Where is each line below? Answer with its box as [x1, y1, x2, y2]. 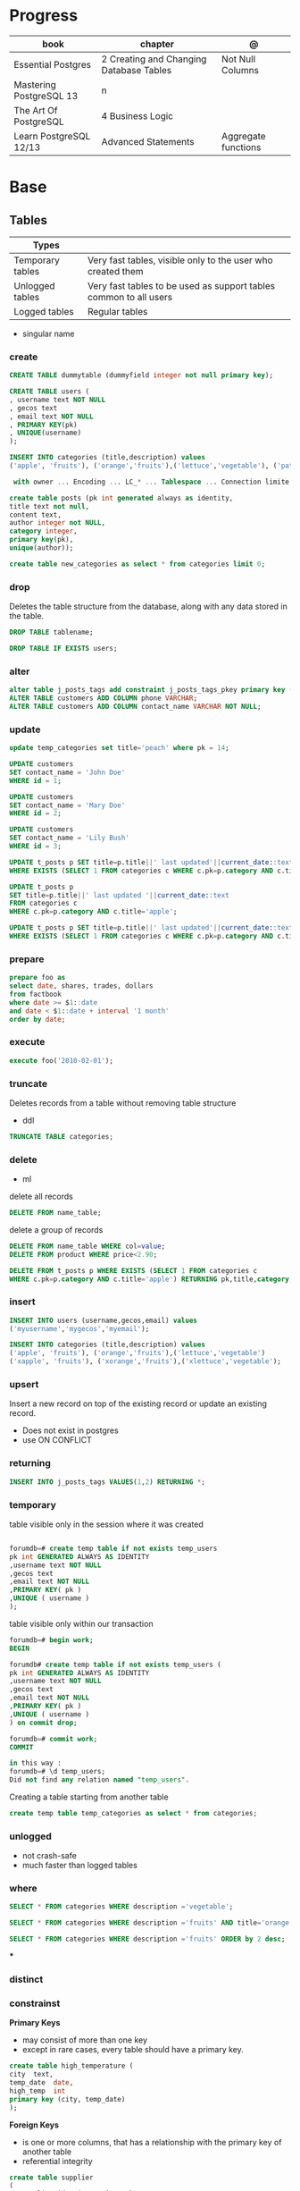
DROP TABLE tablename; [9, 628, 94, 637]
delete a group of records [9, 1224, 104, 1235]
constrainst [9, 1997, 61, 2010]
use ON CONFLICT [21, 1435, 92, 1445]
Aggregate [221, 130, 266, 142]
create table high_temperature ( [9, 2061, 134, 2070]
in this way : [9, 1758, 62, 1768]
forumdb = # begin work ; [9, 1635, 94, 1645]
